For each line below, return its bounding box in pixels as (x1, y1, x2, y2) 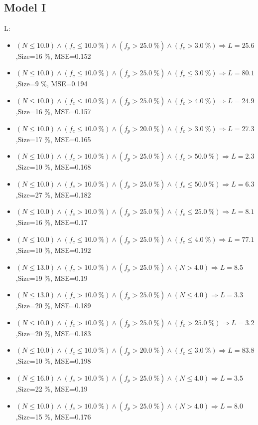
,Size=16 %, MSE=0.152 (15, 50, 91, 61)
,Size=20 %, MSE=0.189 (15, 300, 91, 311)
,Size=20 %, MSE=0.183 (15, 328, 91, 338)
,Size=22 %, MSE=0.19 (15, 383, 88, 394)
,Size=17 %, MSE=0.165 (15, 134, 91, 144)
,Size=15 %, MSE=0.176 (15, 411, 91, 422)
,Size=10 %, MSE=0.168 (15, 162, 91, 172)
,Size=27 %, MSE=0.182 (15, 189, 91, 200)
